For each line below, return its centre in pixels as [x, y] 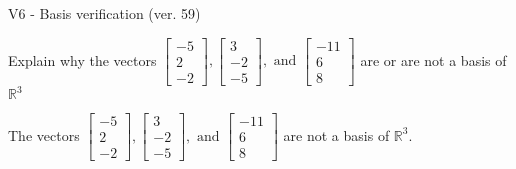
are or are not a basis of [433, 59]
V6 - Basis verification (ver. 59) [104, 13]
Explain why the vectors [82, 59]
